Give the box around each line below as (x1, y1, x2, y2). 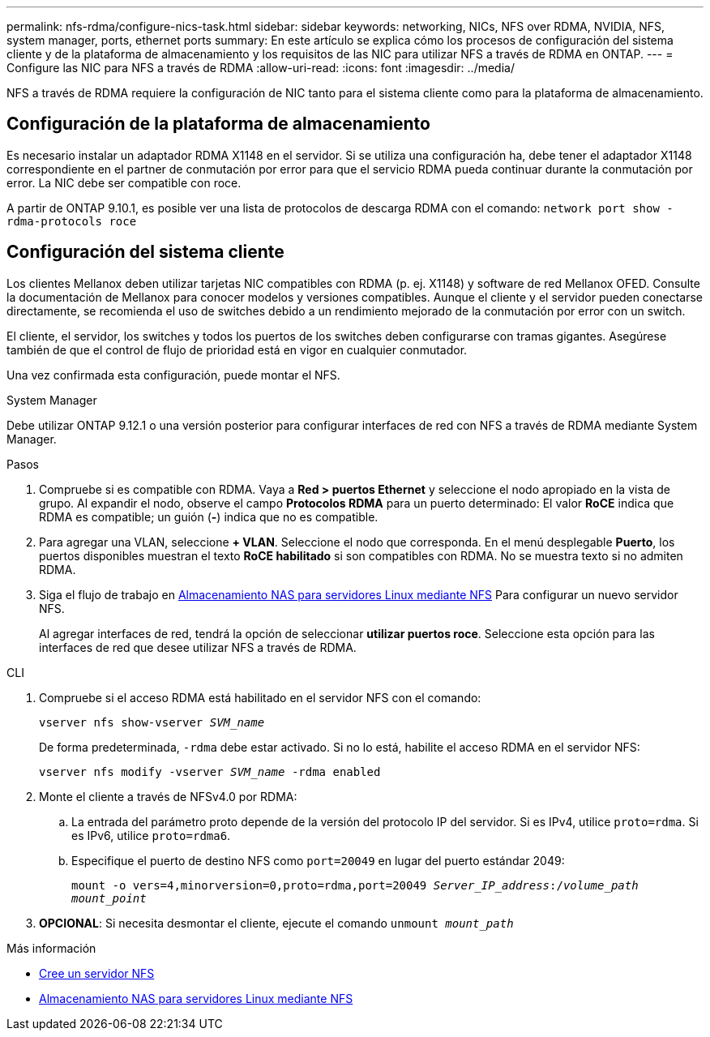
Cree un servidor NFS (39, 966, 155, 980)
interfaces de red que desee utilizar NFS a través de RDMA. (39, 640, 357, 654)
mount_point (71, 891, 147, 905)
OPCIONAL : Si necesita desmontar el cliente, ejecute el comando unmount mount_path (39, 915, 514, 930)
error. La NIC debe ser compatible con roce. (6, 175, 242, 190)
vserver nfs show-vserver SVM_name (39, 715, 265, 729)
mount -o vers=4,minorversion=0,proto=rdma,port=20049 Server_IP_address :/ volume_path (71, 878, 639, 892)
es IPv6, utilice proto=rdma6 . (71, 828, 231, 842)
